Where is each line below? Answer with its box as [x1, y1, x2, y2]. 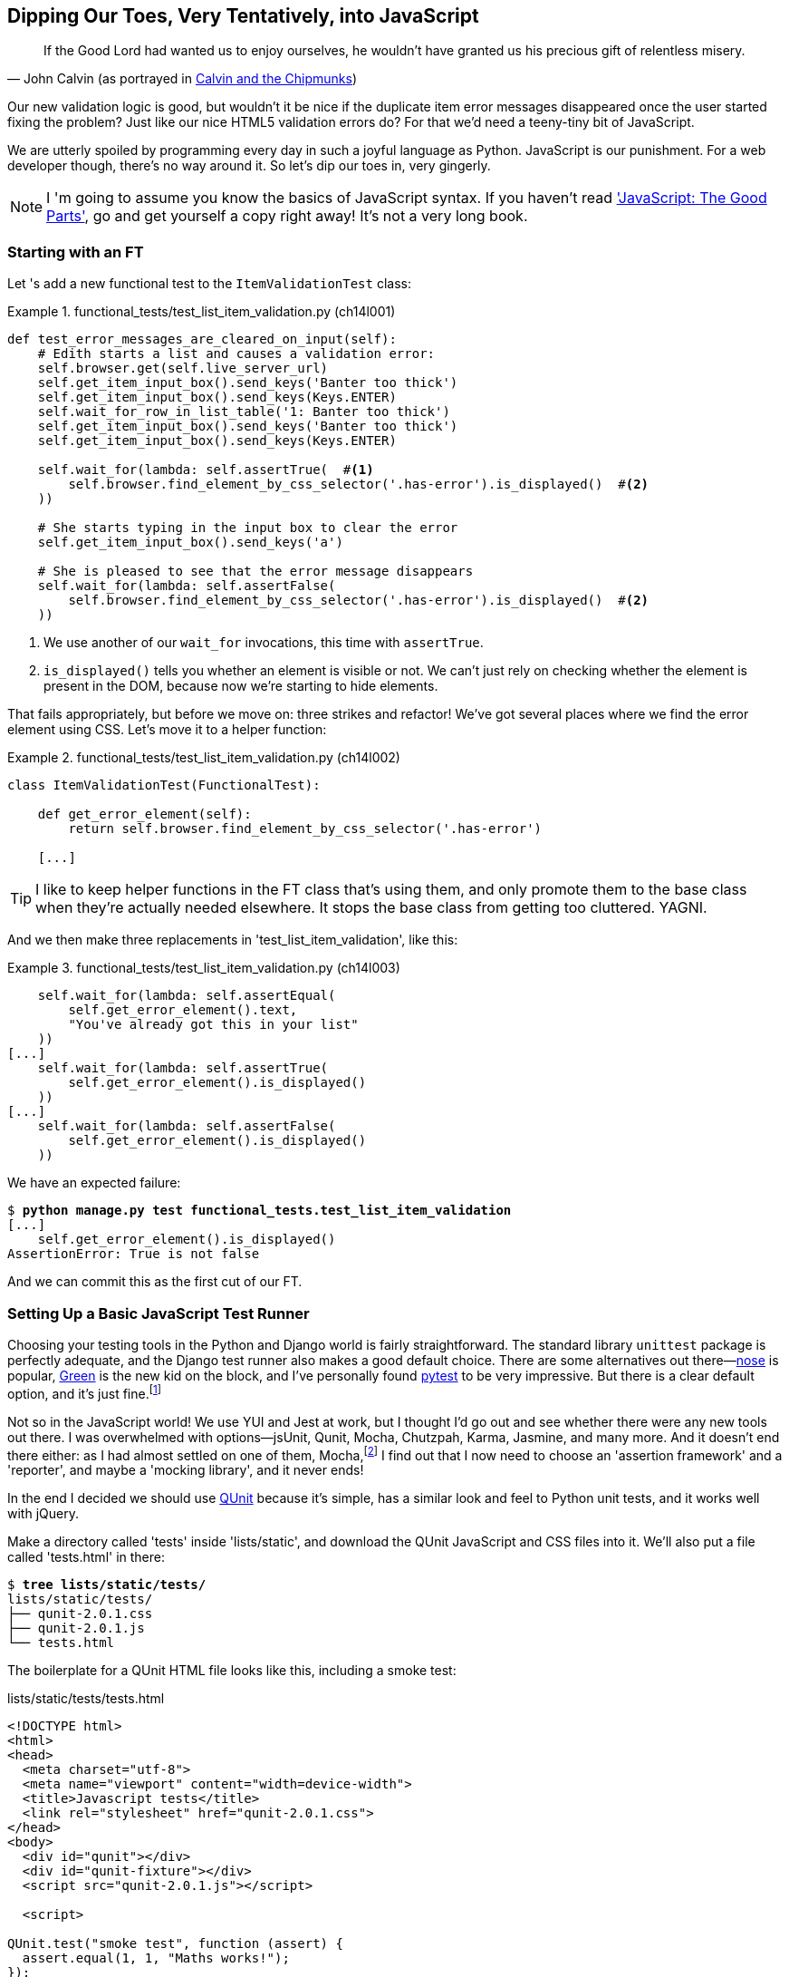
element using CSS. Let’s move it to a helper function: [7, 722, 327, 738]
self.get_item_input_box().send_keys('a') [37, 535, 343, 550]
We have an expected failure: [7, 1175, 181, 1191]
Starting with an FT [7, 242, 144, 261]
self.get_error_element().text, [68, 1003, 298, 1018]
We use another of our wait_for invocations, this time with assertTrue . [43, 635, 484, 651]
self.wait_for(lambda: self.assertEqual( [37, 988, 336, 1003]
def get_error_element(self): [37, 807, 252, 822]
